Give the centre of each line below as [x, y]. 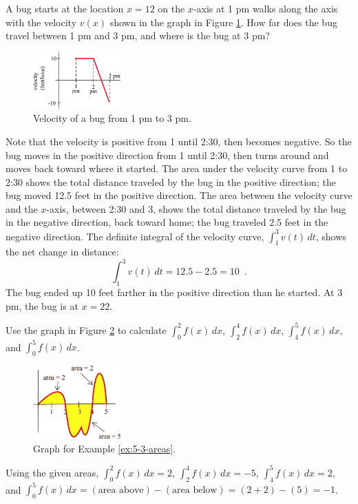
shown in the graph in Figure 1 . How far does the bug [223, 22]
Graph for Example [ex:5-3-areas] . [105, 448]
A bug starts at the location [65, 8]
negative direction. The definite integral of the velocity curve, [135, 236]
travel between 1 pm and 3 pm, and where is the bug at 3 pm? [138, 35]
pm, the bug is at [42, 305]
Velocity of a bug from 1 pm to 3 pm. [112, 118]
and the [22, 208]
